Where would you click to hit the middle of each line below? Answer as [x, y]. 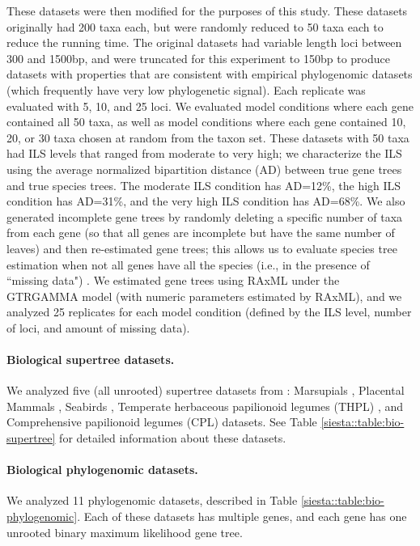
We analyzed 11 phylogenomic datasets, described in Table [152, 500]
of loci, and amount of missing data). [98, 327]
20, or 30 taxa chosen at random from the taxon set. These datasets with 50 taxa [208, 137]
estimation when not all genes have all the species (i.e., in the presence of [188, 264]
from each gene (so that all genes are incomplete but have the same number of [201, 233]
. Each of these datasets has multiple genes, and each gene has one [242, 516]
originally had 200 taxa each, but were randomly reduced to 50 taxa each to [195, 26]
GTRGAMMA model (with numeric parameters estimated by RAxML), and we [204, 296]
